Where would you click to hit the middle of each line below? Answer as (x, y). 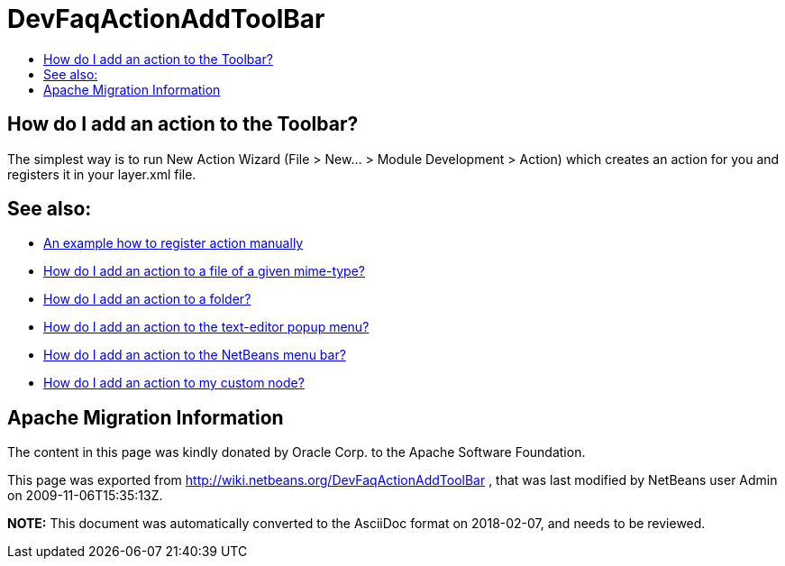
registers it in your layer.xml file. (102, 174)
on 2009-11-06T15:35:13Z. (85, 496)
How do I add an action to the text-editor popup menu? (206, 327)
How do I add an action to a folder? (147, 299)
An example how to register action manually (173, 243)
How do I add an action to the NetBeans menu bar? (195, 355)
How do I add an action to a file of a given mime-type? (205, 271)
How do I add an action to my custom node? (174, 383)
